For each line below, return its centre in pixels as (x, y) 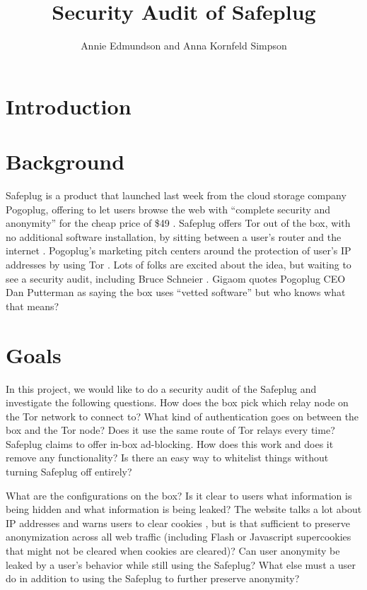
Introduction (69, 106)
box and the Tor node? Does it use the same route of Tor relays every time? (170, 430)
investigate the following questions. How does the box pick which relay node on (177, 402)
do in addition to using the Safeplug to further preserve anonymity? (153, 578)
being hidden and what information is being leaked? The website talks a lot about (184, 509)
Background (65, 161)
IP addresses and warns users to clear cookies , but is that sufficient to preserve (178, 523)
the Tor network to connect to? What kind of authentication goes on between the (182, 416)
